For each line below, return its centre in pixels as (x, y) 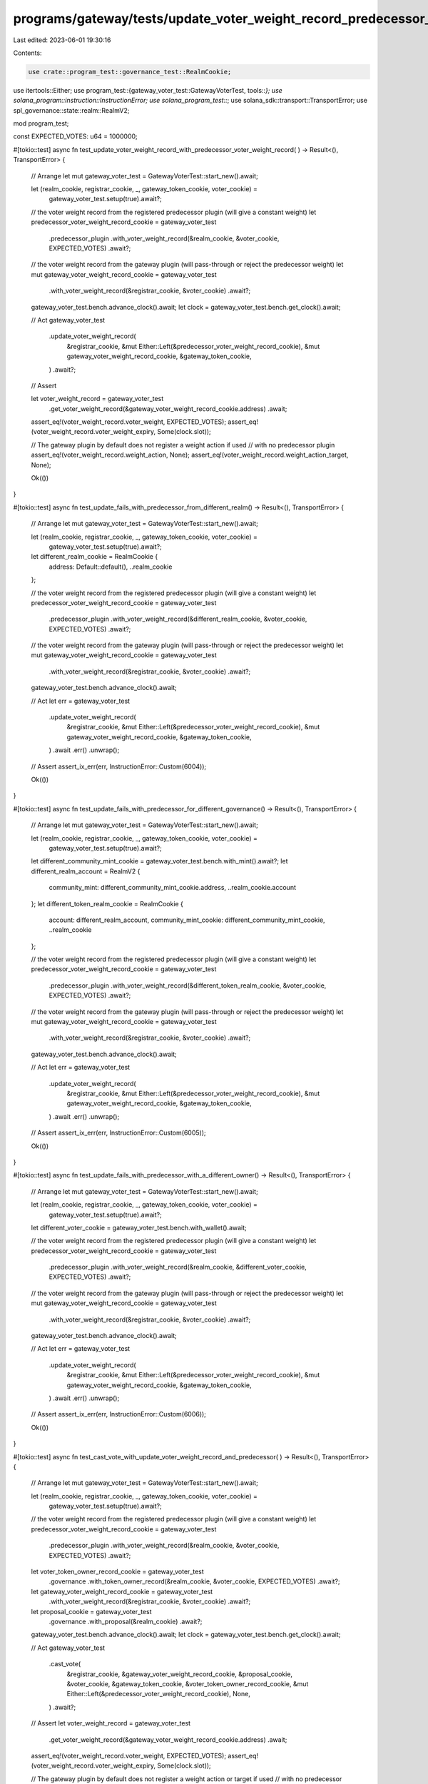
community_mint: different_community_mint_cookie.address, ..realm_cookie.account (172, 888)
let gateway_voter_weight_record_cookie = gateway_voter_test (122, 1591)
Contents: (27, 53)
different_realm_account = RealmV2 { (86, 871)
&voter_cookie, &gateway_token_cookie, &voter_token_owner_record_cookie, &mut (188, 1683)
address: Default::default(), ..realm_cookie (111, 567)
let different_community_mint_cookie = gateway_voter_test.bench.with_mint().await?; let (159, 861)
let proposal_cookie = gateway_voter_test (92, 1611)
